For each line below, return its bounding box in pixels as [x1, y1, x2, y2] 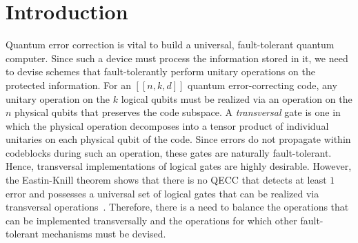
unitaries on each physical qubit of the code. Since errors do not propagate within [6, 132, 351, 146]
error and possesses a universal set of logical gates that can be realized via [6, 186, 319, 200]
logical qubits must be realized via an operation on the [121, 91, 352, 106]
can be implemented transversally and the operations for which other [6, 213, 297, 227]
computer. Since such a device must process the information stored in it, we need [6, 50, 348, 65]
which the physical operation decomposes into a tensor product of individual [6, 118, 329, 133]
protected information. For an [6, 77, 131, 92]
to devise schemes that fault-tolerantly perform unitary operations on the [6, 64, 315, 79]
